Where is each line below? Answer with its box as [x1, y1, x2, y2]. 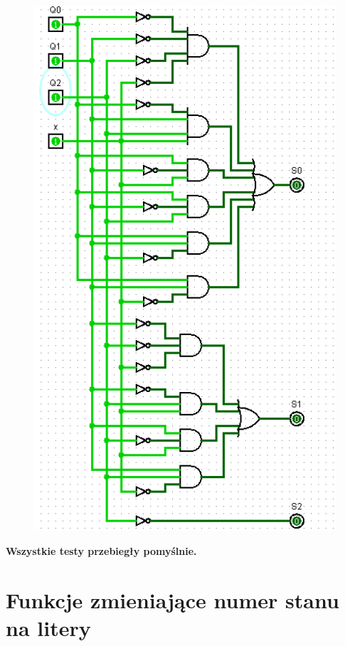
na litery [6, 613, 91, 642]
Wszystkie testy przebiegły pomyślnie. [6, 543, 197, 558]
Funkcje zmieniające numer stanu [6, 585, 339, 614]
